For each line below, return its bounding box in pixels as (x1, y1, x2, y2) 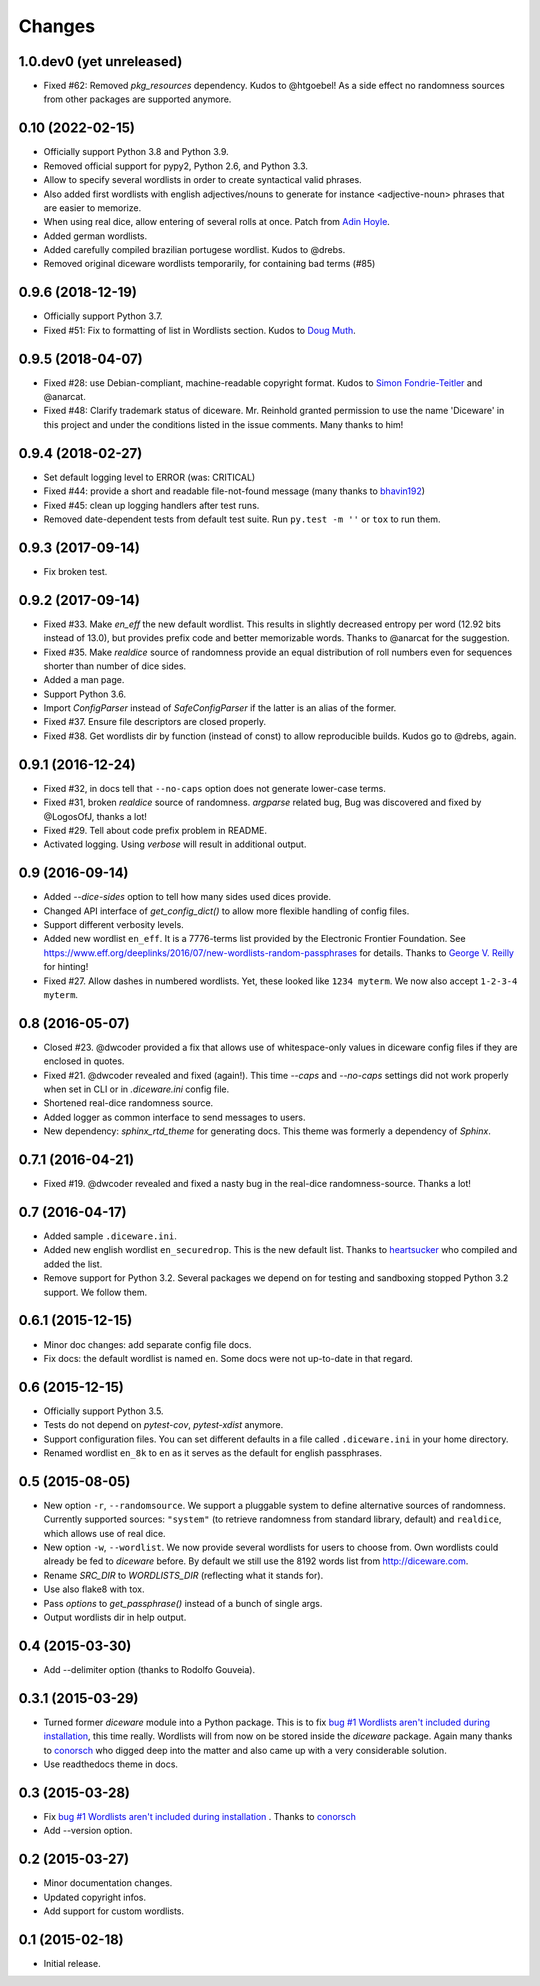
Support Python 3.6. (43, 688, 127, 700)
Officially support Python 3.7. (43, 310, 163, 322)
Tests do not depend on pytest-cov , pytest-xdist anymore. (43, 1419, 284, 1431)
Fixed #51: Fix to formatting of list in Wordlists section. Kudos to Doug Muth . (43, 324, 357, 336)
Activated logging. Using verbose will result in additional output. (43, 838, 307, 850)
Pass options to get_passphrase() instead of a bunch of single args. (43, 1597, 323, 1609)
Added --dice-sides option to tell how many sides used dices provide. (43, 891, 332, 903)
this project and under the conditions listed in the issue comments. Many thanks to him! (43, 418, 404, 430)
